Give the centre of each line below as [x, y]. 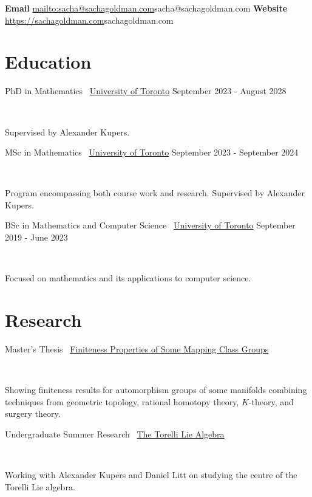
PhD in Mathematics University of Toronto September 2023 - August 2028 [146, 91]
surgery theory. [33, 413]
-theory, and [271, 401]
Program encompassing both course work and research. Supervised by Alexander [155, 193]
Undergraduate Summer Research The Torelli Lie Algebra [115, 434]
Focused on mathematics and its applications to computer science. [128, 278]
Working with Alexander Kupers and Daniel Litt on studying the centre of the [151, 475]
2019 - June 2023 [36, 237]
